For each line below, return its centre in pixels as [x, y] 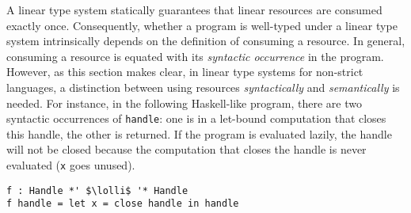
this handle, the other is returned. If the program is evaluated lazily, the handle [199, 133]
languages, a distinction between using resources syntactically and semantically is [203, 87]
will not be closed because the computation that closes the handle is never [186, 149]
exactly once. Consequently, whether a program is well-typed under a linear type [202, 25]
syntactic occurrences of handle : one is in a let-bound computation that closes [196, 118]
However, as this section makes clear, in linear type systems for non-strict [185, 72]
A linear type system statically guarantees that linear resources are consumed [194, 10]
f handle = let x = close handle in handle [123, 204]
